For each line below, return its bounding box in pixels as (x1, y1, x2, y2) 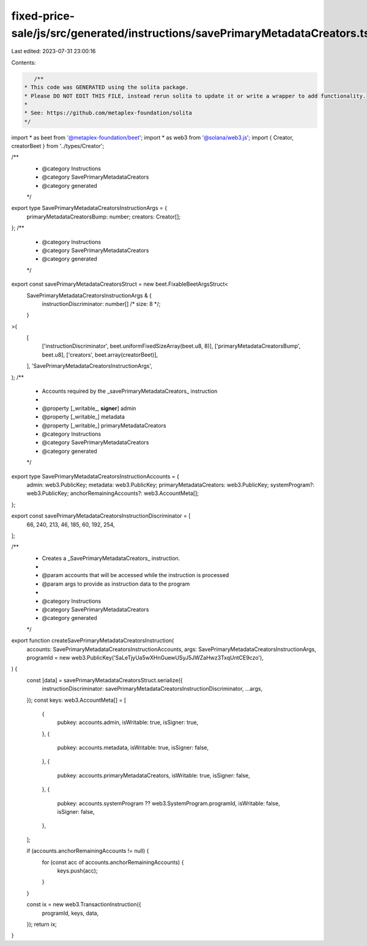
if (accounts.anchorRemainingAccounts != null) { (26, 847, 149, 855)
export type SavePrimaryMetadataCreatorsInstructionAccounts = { (11, 472, 180, 480)
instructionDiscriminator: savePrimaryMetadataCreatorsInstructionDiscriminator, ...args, (42, 685, 263, 693)
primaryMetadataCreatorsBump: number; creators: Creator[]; (26, 213, 180, 220)
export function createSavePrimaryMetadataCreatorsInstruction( (11, 637, 174, 644)
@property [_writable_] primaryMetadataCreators (42, 422, 166, 429)
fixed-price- (11, 9, 75, 23)
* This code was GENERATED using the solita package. (24, 84, 189, 91)
